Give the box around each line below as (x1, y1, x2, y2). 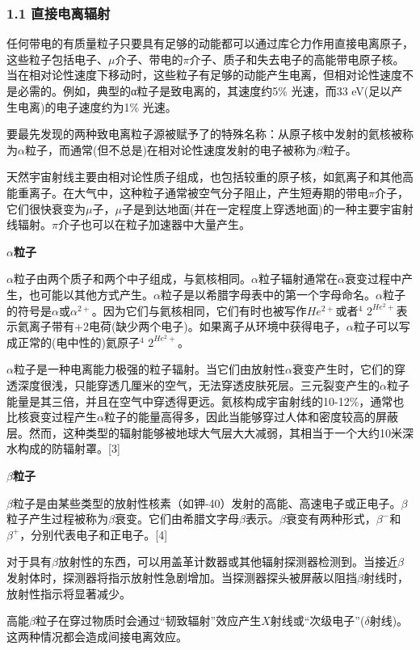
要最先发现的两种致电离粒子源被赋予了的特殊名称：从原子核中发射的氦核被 (6, 125, 402, 142)
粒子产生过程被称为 (6, 510, 108, 527)
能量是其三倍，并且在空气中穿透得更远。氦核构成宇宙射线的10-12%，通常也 (6, 392, 405, 409)
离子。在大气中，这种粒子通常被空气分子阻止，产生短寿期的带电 (28, 184, 368, 200)
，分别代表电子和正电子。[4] (19, 525, 168, 542)
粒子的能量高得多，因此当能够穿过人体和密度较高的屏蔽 (103, 408, 398, 425)
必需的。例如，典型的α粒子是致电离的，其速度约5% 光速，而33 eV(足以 (17, 82, 392, 99)
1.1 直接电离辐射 (6, 2, 111, 23)
